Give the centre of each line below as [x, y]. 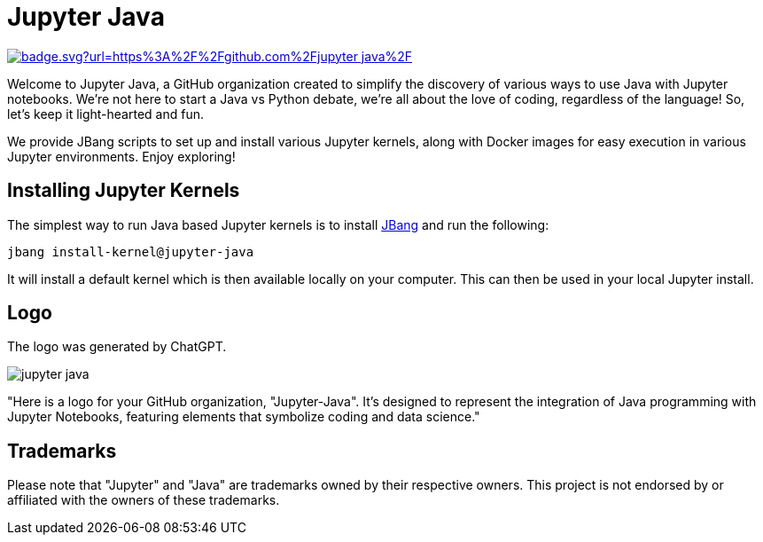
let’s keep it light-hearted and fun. [105, 114]
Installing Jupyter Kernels [124, 191]
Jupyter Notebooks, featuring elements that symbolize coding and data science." [244, 417]
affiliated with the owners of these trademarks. [144, 500]
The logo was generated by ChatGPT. [117, 347]
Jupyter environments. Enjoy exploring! [121, 156]
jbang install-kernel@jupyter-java [131, 251]
